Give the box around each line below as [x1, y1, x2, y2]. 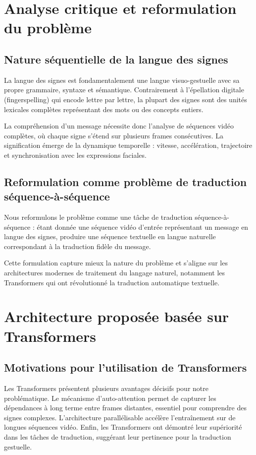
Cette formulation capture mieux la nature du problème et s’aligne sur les [4, 258, 228, 268]
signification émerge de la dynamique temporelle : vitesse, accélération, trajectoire [4, 140, 253, 150]
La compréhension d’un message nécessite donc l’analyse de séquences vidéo [4, 121, 234, 131]
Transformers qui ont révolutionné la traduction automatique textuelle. [4, 277, 220, 287]
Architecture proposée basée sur [4, 306, 229, 326]
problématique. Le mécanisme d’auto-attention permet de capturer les [4, 392, 216, 403]
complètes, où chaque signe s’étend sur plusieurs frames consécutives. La [4, 130, 224, 140]
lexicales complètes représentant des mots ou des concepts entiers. [4, 104, 204, 114]
